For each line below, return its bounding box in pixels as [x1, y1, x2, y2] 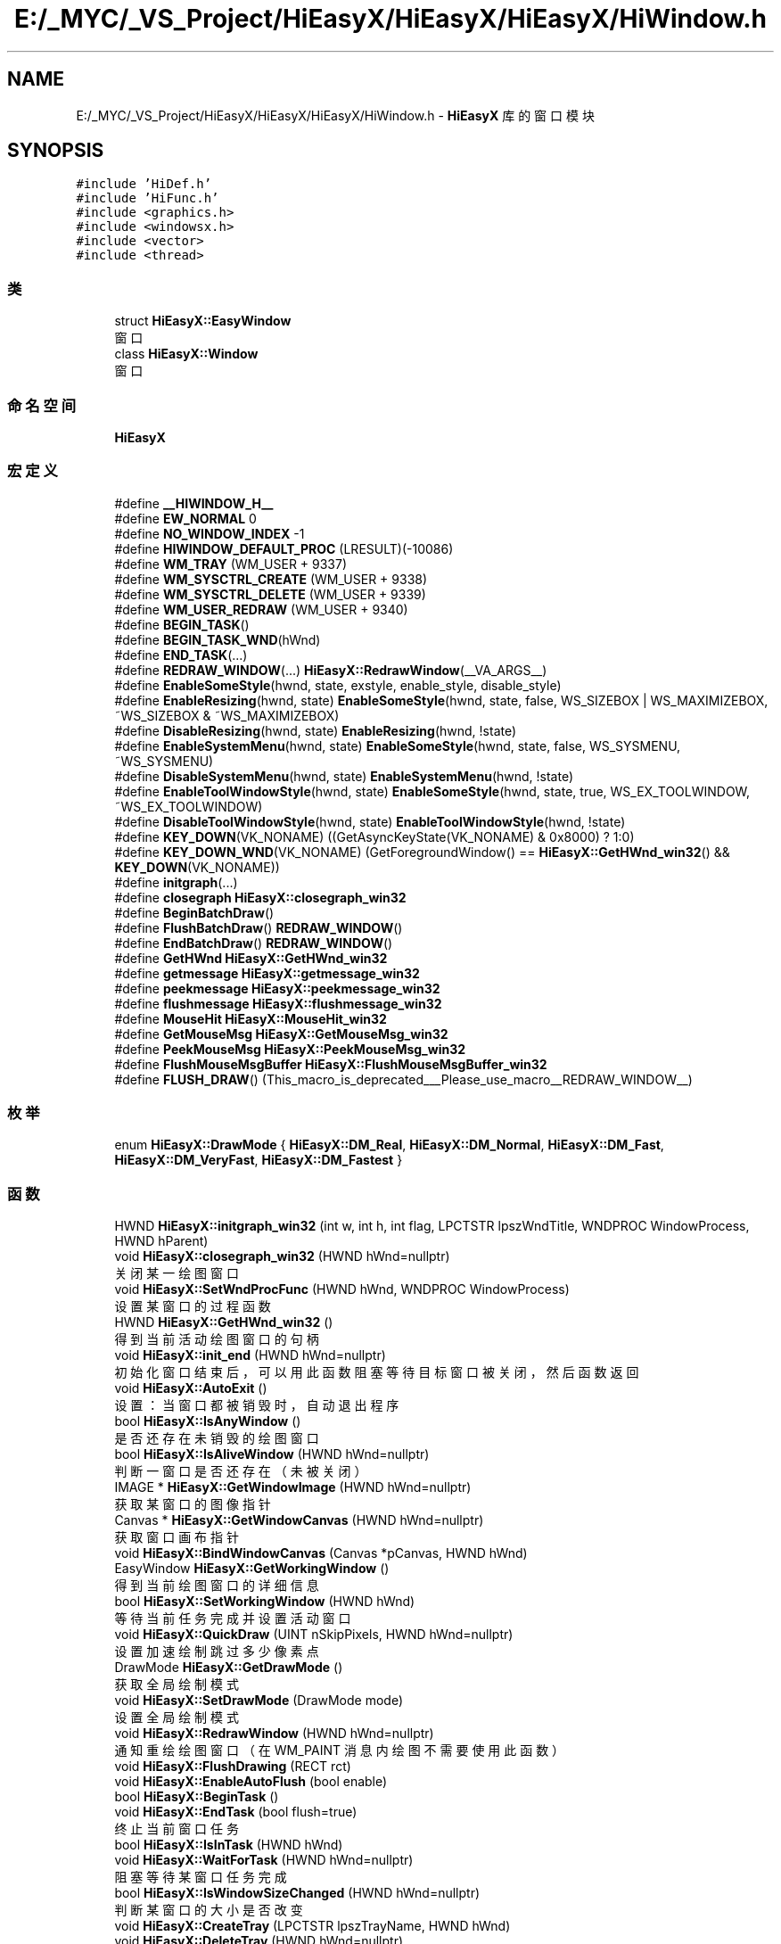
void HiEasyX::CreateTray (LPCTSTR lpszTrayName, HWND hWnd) [114, 1918, 511, 1934]
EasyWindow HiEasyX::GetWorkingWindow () [114, 1561, 390, 1577]
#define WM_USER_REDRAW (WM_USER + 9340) [114, 601, 408, 617]
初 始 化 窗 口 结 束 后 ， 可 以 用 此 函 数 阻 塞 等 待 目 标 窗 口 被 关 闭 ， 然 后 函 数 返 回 [114, 1364, 639, 1380]
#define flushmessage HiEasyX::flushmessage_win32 [114, 995, 442, 1011]
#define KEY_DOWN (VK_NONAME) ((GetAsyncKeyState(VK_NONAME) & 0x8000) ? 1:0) [114, 828, 635, 844]
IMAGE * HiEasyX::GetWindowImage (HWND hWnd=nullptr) [114, 1479, 472, 1495]
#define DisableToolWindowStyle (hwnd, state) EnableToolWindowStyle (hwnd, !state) [114, 813, 626, 829]
